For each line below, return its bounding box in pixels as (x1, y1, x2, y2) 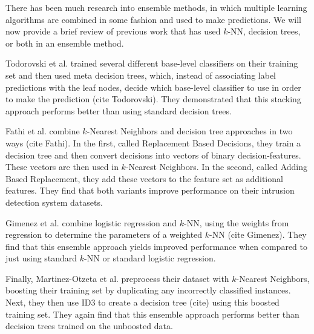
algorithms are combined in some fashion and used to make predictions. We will (5, 13, 301, 25)
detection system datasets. (5, 195, 103, 208)
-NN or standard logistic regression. (84, 252, 216, 264)
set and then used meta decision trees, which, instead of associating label (5, 68, 276, 81)
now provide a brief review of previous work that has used (5, 25, 221, 38)
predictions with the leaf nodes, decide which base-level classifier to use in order (5, 80, 301, 93)
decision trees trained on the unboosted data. (5, 319, 173, 332)
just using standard (5, 252, 77, 264)
